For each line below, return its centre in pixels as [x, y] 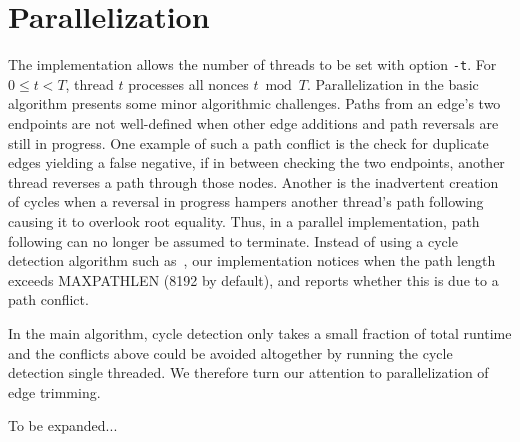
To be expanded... [63, 425]
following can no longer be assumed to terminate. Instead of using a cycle [233, 240]
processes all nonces [188, 83]
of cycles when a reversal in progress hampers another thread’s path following [246, 201]
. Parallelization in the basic [393, 83]
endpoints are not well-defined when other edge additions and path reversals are [253, 122]
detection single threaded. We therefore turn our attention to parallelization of [248, 372]
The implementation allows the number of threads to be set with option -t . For [252, 64]
